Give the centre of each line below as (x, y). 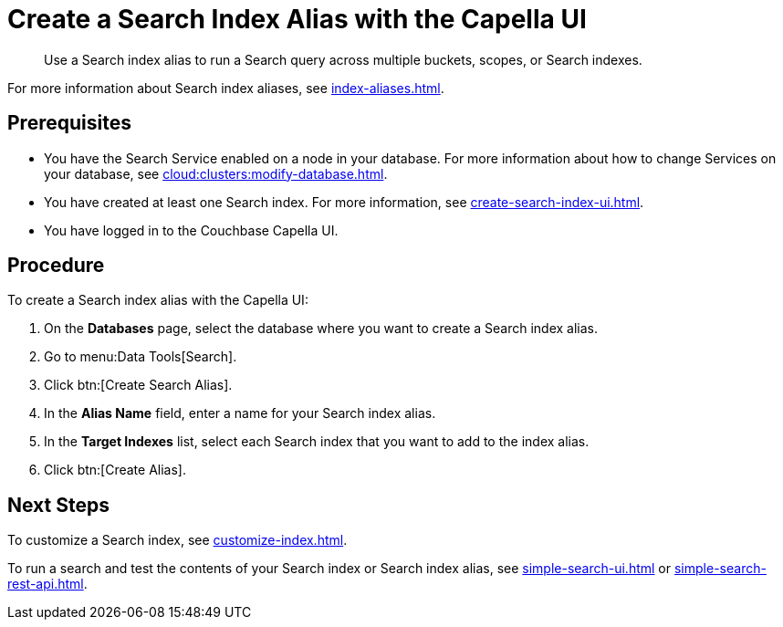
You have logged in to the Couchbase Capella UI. (191, 230)
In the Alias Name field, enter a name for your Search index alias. (240, 413)
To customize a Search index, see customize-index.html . (177, 540)
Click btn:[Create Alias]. (115, 470)
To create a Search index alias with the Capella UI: (158, 300)
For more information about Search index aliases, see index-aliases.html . (226, 88)
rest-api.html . (47, 584)
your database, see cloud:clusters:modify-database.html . (216, 173)
